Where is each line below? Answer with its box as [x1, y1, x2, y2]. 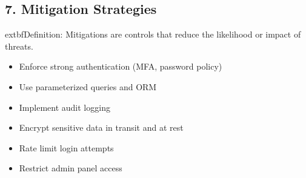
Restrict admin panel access [19, 162, 122, 174]
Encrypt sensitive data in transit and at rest [19, 121, 184, 134]
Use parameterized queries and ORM [19, 80, 157, 93]
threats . [5, 39, 33, 52]
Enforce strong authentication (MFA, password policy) [19, 60, 222, 73]
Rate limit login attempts [19, 141, 114, 154]
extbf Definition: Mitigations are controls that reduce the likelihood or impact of [5, 28, 301, 41]
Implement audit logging [19, 101, 110, 113]
